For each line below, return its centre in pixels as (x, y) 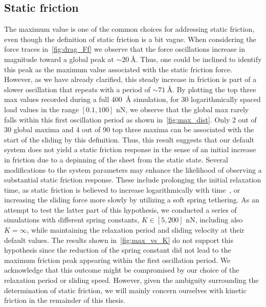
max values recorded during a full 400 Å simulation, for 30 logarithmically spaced (132, 99)
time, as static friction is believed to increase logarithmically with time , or (122, 189)
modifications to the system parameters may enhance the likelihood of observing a (133, 169)
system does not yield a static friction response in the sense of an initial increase (130, 149)
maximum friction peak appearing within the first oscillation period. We (117, 260)
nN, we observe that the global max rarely (183, 109)
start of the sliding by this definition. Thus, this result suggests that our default (129, 139)
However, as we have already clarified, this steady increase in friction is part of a (130, 79)
